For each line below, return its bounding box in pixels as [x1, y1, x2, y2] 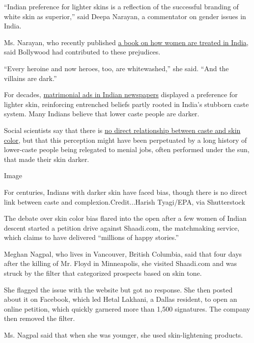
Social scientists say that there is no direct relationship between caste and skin [4, 125, 241, 135]
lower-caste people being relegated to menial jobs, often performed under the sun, [4, 144, 250, 155]
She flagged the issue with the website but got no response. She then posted [4, 284, 233, 294]
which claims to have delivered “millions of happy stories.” [4, 232, 179, 242]
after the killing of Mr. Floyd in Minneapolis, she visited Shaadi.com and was [4, 258, 237, 268]
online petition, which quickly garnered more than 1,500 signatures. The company [4, 303, 251, 314]
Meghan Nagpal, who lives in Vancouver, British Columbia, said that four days [4, 248, 242, 259]
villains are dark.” [4, 73, 57, 83]
